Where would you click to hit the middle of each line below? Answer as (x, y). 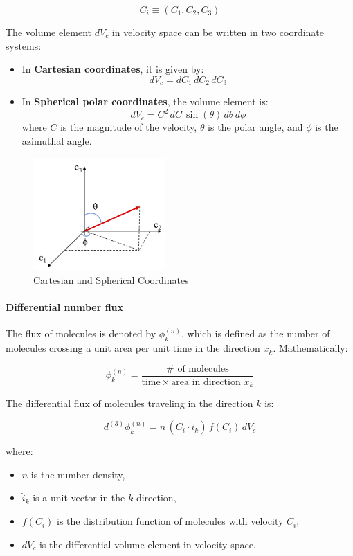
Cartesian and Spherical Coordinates (111, 279)
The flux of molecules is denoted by (81, 333)
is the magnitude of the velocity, (128, 127)
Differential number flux (65, 307)
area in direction (206, 382)
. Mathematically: (310, 348)
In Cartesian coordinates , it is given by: (113, 69)
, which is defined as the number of (255, 333)
